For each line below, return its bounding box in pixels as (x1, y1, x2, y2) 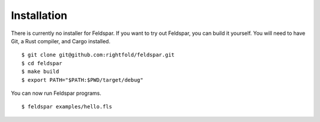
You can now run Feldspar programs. (11, 89, 102, 97)
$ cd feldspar (21, 60, 62, 66)
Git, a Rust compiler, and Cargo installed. (11, 37, 111, 44)
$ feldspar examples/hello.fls (21, 104, 113, 110)
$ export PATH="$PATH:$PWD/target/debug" (21, 76, 143, 83)
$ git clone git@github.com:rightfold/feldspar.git (21, 52, 175, 59)
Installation (11, 9, 68, 22)
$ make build (21, 68, 59, 75)
